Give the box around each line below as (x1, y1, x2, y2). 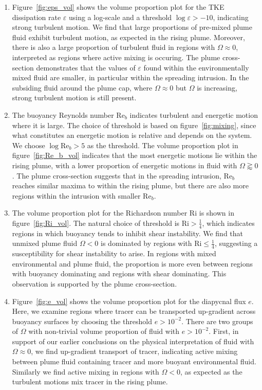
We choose (12, 139, 45, 150)
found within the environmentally (143, 62, 249, 73)
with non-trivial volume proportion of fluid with (28, 326, 180, 336)
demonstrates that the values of (36, 62, 136, 73)
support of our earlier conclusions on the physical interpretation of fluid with (12, 335, 254, 346)
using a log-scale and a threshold (68, 11, 172, 22)
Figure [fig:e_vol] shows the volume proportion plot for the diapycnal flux (12, 295, 246, 306)
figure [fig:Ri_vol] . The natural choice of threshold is (12, 217, 180, 228)
